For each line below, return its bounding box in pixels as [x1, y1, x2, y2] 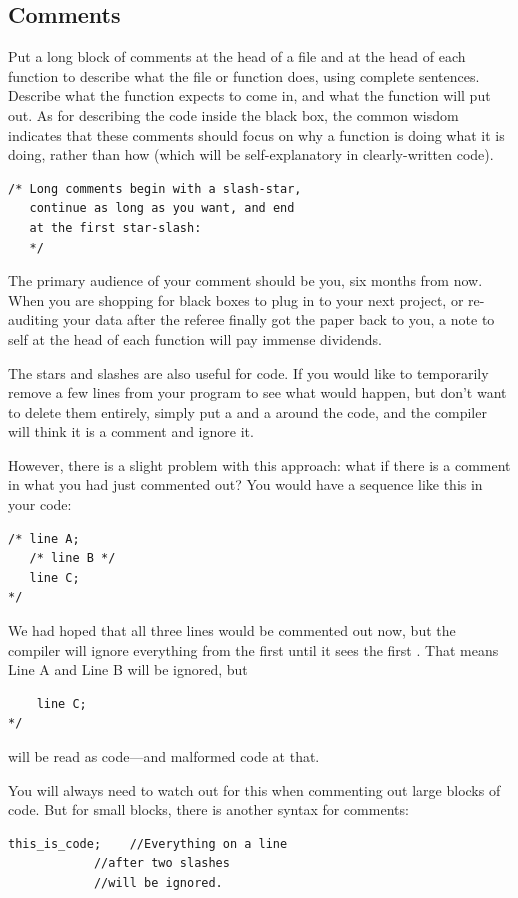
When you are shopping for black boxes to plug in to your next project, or [8, 289, 464, 310]
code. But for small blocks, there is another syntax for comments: [8, 799, 409, 820]
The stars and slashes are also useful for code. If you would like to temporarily [8, 362, 489, 383]
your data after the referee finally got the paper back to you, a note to [63, 309, 495, 330]
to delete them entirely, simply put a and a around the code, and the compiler [8, 401, 487, 422]
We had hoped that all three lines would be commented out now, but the [8, 620, 456, 641]
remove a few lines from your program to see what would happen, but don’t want [8, 382, 507, 403]
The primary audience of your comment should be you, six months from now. [8, 270, 483, 291]
